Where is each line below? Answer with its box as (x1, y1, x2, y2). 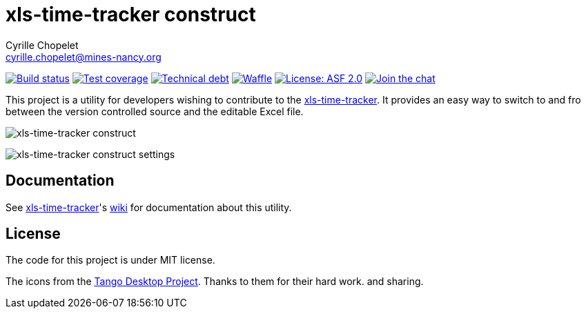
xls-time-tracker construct (6, 3, 256, 26)
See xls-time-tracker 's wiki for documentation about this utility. (6, 201, 292, 213)
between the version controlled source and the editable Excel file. (6, 105, 304, 117)
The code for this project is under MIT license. (6, 254, 215, 266)
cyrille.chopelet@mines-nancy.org (6, 50, 162, 63)
